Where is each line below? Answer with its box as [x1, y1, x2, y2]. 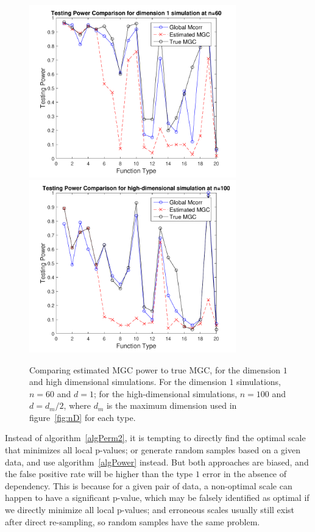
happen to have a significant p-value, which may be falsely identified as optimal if [5, 491, 310, 504]
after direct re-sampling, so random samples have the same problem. [5, 515, 260, 528]
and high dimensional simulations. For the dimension [29, 375, 227, 388]
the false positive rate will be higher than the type [5, 467, 193, 480]
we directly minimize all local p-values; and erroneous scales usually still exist [5, 503, 295, 516]
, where [63, 399, 91, 412]
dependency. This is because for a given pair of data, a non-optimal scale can [5, 479, 292, 492]
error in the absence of [202, 467, 287, 480]
